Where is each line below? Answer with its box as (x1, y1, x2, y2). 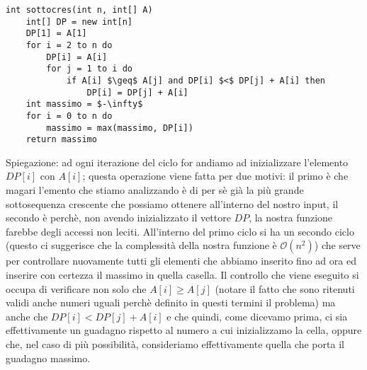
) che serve (314, 238, 361, 253)
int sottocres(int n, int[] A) (6, 5, 153, 15)
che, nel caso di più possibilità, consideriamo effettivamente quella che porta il (6, 337, 344, 351)
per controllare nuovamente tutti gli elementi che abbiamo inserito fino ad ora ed (6, 253, 356, 268)
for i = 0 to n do (26, 110, 113, 121)
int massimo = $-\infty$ (26, 99, 143, 110)
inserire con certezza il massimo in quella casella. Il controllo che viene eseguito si (6, 267, 359, 282)
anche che (6, 308, 48, 323)
